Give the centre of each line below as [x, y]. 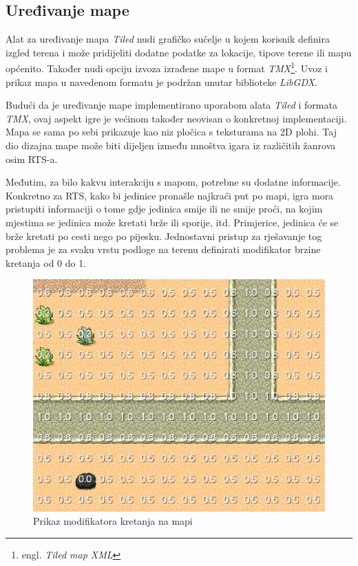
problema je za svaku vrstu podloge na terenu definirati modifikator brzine [163, 249]
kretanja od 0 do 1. [46, 262]
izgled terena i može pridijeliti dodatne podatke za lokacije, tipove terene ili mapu [179, 52]
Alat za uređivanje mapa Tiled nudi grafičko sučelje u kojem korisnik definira [168, 39]
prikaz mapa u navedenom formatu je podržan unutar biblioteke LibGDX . [161, 81]
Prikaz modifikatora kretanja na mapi [113, 521]
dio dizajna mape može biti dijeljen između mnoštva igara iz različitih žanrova [171, 145]
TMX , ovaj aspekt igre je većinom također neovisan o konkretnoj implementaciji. [176, 118]
